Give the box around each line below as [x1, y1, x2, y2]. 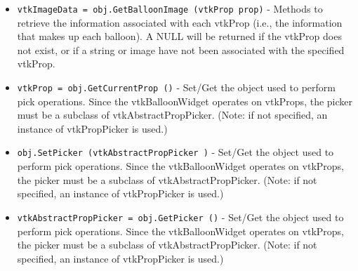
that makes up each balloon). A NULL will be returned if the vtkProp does [17, 29, 342, 44]
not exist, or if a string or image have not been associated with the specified [17, 42, 345, 57]
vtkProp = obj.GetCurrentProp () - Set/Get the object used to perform [17, 80, 336, 95]
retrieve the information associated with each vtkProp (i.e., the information [17, 15, 343, 29]
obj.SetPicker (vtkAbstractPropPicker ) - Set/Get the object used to [17, 145, 334, 159]
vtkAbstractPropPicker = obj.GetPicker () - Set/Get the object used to [17, 209, 344, 224]
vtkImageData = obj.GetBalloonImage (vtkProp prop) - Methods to [17, 1, 323, 15]
